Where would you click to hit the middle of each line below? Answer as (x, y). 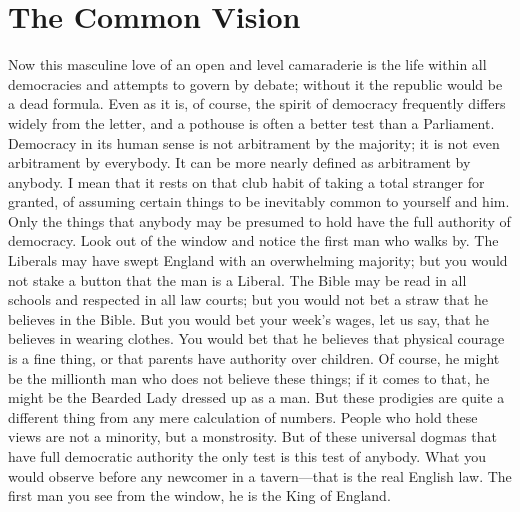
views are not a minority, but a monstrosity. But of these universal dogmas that (252, 436)
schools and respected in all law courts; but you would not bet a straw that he (248, 299)
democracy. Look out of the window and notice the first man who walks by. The (253, 240)
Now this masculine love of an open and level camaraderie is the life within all (247, 64)
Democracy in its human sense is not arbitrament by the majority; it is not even (254, 142)
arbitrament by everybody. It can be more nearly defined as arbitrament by (239, 162)
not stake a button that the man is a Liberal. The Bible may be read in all (237, 279)
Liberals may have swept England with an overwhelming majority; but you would (258, 260)
